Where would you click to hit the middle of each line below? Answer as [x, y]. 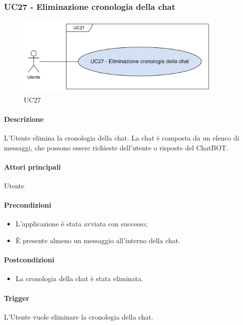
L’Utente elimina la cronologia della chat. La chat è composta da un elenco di [122, 138]
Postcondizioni [29, 260]
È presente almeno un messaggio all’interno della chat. [98, 240]
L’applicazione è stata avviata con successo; [81, 224]
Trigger [17, 298]
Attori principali [33, 166]
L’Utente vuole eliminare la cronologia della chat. [79, 316]
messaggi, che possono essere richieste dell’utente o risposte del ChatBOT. [116, 147]
